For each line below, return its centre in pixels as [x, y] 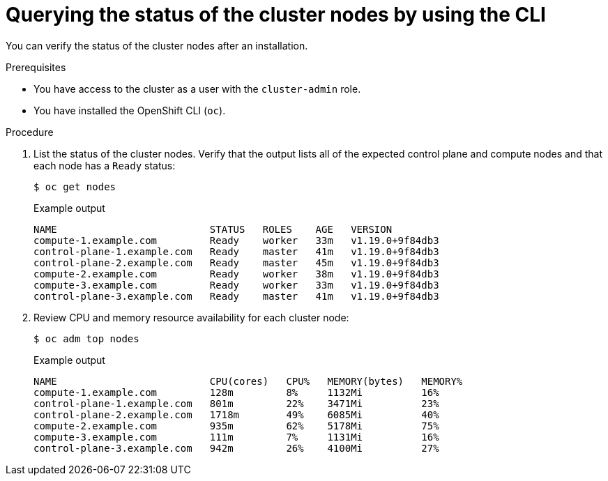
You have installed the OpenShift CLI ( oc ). [130, 110]
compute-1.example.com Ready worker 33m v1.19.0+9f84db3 [236, 240]
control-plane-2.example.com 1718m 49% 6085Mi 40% [236, 414]
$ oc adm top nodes [86, 338]
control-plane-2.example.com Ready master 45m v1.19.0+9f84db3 [236, 262]
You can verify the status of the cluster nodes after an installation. [157, 45]
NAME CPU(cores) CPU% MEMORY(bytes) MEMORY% [248, 381]
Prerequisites [36, 67]
